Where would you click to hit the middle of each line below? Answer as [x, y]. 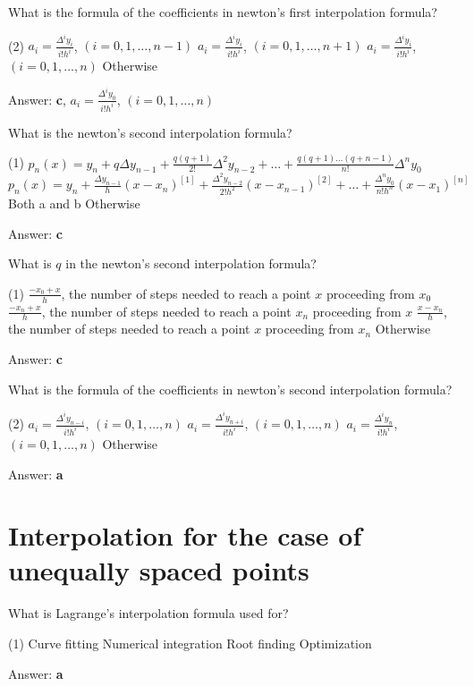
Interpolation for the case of [185, 535]
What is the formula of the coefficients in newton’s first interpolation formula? [223, 12]
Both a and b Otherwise [74, 203]
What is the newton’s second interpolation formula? [150, 132]
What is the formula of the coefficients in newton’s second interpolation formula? [230, 389]
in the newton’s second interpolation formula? [191, 263]
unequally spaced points [159, 570]
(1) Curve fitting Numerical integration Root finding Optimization [190, 644]
